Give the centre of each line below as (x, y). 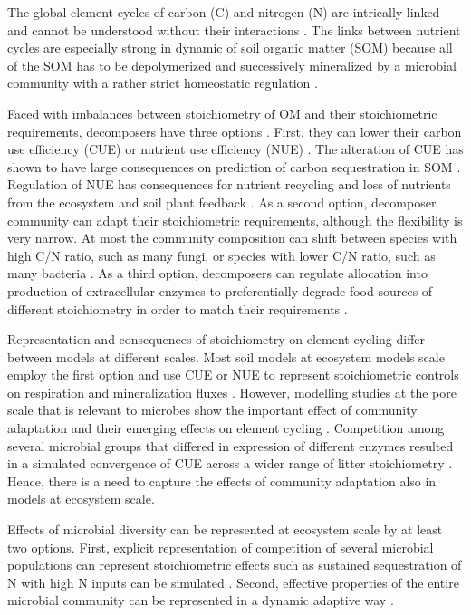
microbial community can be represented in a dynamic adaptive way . (201, 600)
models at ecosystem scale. (81, 499)
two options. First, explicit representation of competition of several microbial (221, 547)
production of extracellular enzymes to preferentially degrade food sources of (220, 290)
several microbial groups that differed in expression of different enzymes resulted (231, 445)
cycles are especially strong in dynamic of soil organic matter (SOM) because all (230, 48)
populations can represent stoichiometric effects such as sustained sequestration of (235, 565)
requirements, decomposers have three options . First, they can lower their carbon (235, 131)
